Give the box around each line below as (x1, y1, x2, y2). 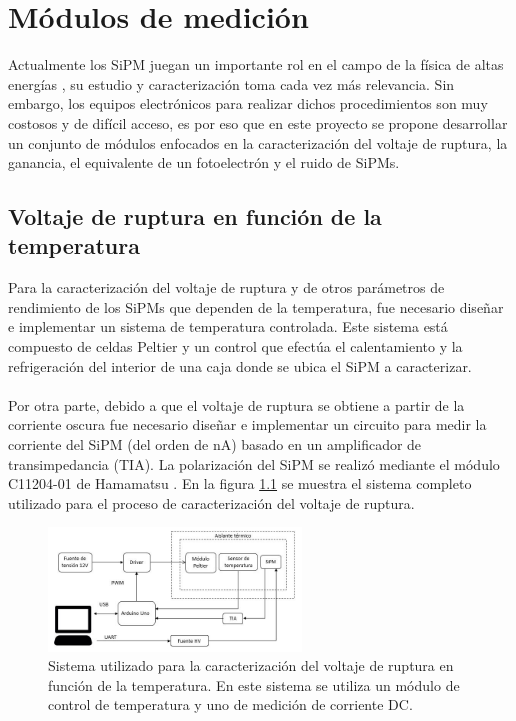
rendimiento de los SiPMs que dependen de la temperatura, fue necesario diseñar (8, 296, 504, 317)
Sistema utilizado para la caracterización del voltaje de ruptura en (48, 655, 454, 676)
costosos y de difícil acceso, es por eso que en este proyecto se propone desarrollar (8, 112, 508, 133)
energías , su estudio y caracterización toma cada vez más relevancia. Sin (8, 73, 455, 94)
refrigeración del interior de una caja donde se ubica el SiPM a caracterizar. (8, 355, 472, 376)
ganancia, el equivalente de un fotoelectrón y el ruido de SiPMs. (8, 152, 400, 173)
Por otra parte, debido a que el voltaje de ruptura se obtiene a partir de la (8, 394, 465, 415)
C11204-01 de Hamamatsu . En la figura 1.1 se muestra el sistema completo (8, 473, 472, 494)
